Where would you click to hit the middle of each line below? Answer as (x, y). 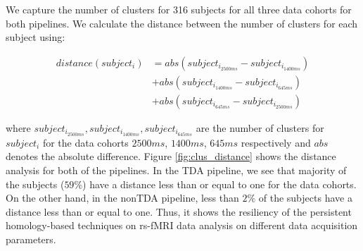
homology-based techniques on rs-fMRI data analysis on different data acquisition (182, 225)
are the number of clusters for (260, 127)
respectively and (276, 142)
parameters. (31, 239)
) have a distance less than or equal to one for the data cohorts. (219, 184)
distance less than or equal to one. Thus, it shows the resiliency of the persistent (179, 211)
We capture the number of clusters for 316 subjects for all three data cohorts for (179, 9)
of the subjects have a (305, 198)
